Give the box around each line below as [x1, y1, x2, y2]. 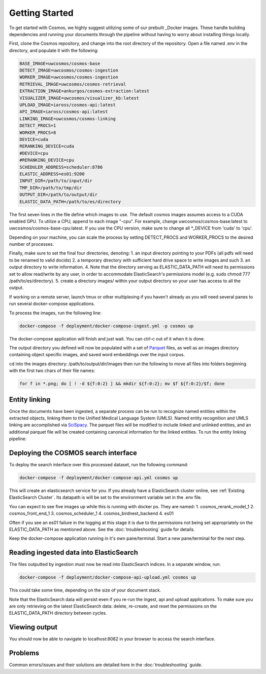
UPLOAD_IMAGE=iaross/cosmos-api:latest [19, 102, 116, 108]
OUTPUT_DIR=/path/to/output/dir [19, 192, 98, 197]
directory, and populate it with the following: [9, 47, 99, 53]
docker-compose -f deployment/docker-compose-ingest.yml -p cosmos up [19, 323, 194, 329]
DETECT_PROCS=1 [19, 123, 56, 128]
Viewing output [9, 623, 58, 632]
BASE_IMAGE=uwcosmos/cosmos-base [19, 61, 100, 66]
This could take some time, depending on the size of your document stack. [9, 587, 161, 593]
